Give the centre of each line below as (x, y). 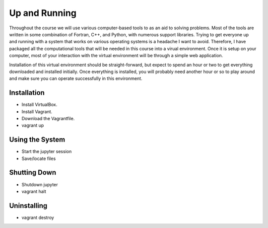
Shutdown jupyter (40, 184)
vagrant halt (34, 191)
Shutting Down (33, 173)
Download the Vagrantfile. (48, 118)
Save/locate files (39, 158)
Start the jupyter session (47, 152)
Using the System (37, 140)
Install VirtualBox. (39, 105)
